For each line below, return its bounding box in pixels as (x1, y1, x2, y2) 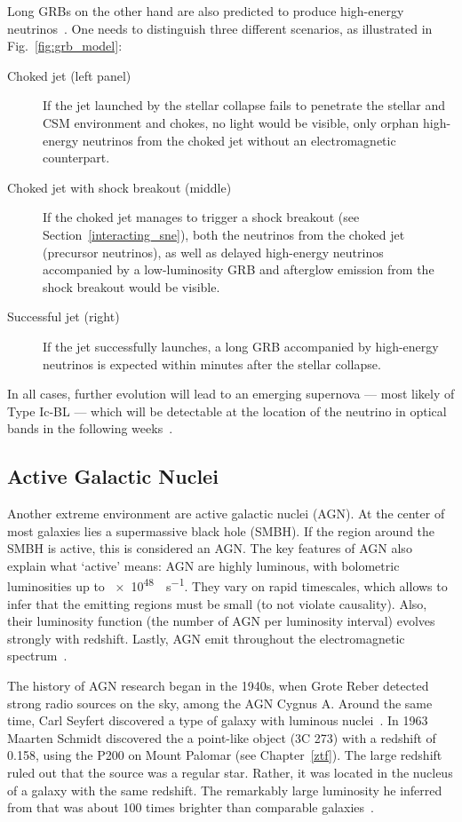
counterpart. (43, 148, 110, 167)
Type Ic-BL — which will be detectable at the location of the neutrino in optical (7, 401, 447, 420)
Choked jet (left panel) (7, 66, 131, 84)
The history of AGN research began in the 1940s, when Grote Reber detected (7, 676, 429, 695)
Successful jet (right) (7, 307, 120, 326)
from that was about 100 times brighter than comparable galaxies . (7, 798, 374, 817)
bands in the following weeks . (7, 419, 173, 438)
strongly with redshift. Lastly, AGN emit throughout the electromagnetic (7, 628, 405, 647)
